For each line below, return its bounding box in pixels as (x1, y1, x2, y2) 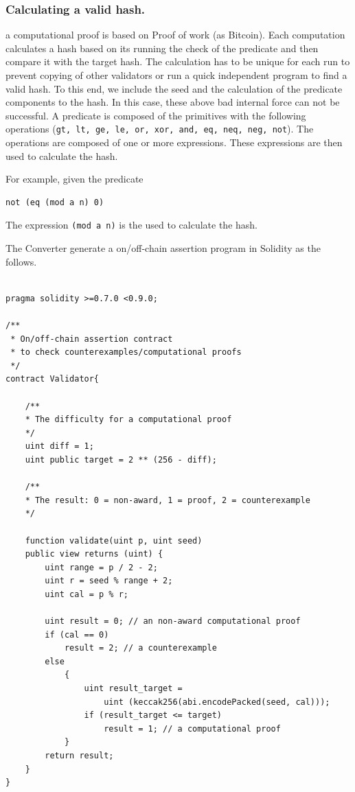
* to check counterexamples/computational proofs (10, 347, 242, 358)
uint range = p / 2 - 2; (45, 562, 158, 572)
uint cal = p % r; (45, 589, 128, 599)
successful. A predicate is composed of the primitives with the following (5, 108, 306, 122)
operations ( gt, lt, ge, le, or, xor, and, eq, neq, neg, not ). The (5, 121, 314, 136)
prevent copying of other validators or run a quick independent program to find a (5, 68, 347, 82)
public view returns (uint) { (25, 549, 163, 559)
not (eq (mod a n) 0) (5, 197, 104, 207)
